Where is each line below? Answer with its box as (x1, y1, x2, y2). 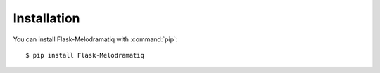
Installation (13, 11, 80, 26)
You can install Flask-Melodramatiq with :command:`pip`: (13, 35, 178, 44)
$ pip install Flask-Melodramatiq (25, 51, 144, 59)
